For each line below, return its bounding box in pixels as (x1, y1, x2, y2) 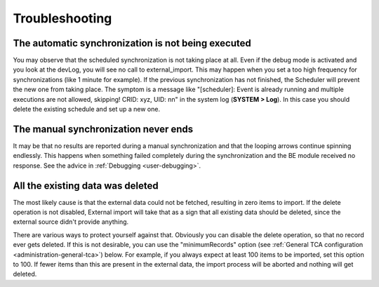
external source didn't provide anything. (13, 218, 129, 226)
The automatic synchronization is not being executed (13, 37, 252, 49)
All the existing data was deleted (13, 180, 159, 192)
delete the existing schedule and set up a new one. (13, 105, 161, 114)
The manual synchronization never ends (13, 123, 194, 135)
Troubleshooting (13, 11, 112, 26)
